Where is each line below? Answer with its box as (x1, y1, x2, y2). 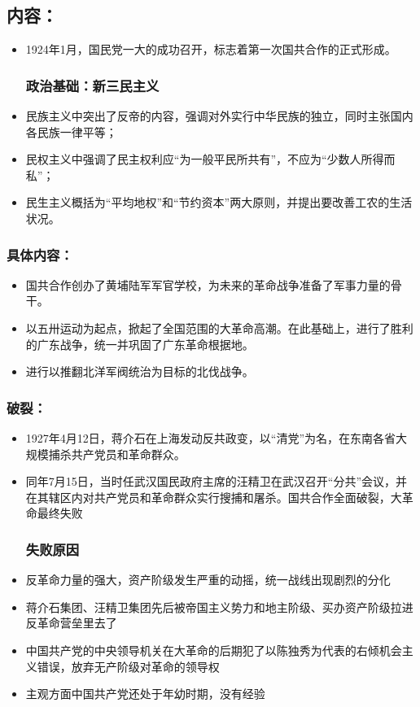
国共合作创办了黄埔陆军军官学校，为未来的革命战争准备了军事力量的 (25, 276, 391, 293)
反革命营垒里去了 (25, 614, 117, 631)
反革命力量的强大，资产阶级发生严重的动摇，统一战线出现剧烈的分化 (25, 571, 391, 588)
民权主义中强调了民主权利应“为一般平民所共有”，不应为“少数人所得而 (25, 151, 396, 168)
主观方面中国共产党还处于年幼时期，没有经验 (25, 685, 265, 702)
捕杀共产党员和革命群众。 (48, 445, 186, 462)
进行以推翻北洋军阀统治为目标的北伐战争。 (25, 363, 254, 380)
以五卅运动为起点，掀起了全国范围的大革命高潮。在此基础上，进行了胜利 (25, 319, 413, 336)
